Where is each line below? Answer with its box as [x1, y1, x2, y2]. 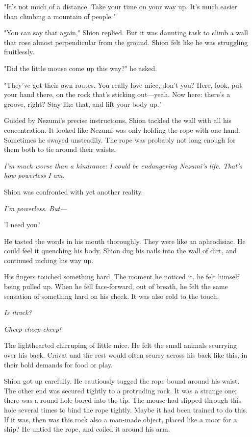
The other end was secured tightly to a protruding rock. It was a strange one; [4, 385, 237, 395]
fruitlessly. [4, 47, 35, 57]
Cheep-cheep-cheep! [4, 323, 61, 334]
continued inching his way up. [4, 255, 94, 265]
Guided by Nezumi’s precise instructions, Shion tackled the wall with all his [4, 115, 232, 125]
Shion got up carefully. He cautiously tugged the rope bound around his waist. [4, 376, 240, 386]
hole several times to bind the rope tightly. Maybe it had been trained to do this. [4, 405, 248, 414]
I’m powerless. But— [4, 203, 67, 213]
